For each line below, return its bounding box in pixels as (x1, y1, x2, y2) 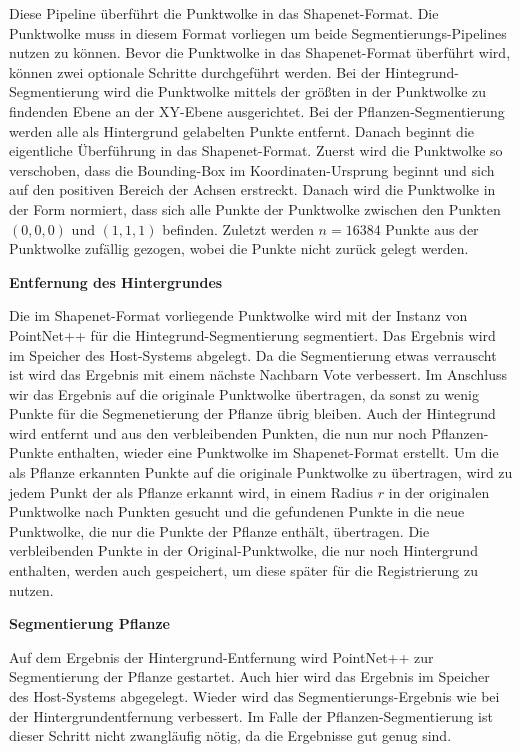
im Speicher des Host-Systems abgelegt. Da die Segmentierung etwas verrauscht (9, 344, 497, 365)
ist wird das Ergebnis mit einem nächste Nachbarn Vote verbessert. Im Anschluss (9, 364, 508, 385)
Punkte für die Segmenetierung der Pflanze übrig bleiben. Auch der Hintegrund (9, 403, 496, 424)
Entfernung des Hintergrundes (9, 271, 223, 292)
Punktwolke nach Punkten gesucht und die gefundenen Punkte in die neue (9, 501, 465, 522)
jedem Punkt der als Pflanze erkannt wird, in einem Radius (9, 481, 374, 502)
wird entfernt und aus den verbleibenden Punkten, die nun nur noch (9, 422, 427, 443)
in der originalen (388, 481, 490, 502)
